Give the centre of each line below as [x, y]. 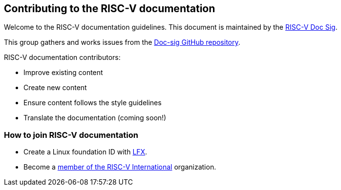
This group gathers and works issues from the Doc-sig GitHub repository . [122, 42]
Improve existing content [63, 73]
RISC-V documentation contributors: [62, 57]
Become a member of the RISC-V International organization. [120, 167]
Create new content [55, 88]
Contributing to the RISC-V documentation [110, 9]
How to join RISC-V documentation [71, 135]
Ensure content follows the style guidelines [93, 103]
